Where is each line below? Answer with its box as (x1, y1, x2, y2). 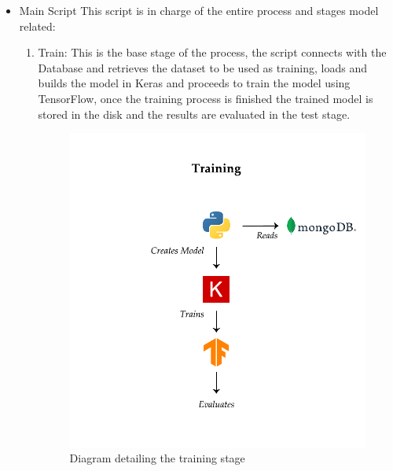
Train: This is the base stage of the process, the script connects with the (38, 44, 387, 61)
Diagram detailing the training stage (69, 450, 245, 466)
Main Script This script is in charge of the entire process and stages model (19, 2, 379, 18)
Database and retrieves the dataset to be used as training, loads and (38, 59, 368, 75)
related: (19, 17, 56, 34)
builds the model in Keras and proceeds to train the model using (38, 75, 351, 91)
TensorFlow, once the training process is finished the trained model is (38, 90, 373, 106)
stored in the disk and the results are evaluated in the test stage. (38, 105, 351, 122)
